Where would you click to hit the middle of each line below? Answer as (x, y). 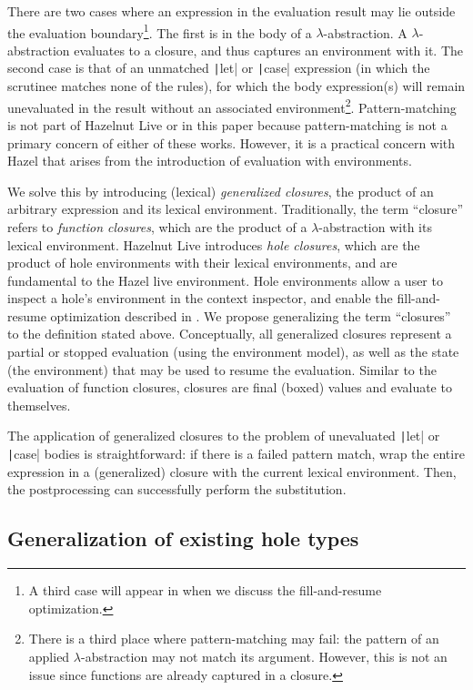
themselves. (39, 405)
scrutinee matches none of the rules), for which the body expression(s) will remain (236, 86)
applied (49, 656)
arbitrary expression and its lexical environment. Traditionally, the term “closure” (236, 209)
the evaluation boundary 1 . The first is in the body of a (160, 31)
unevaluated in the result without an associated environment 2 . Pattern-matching (232, 106)
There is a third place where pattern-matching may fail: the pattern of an (234, 639)
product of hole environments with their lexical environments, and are (202, 263)
